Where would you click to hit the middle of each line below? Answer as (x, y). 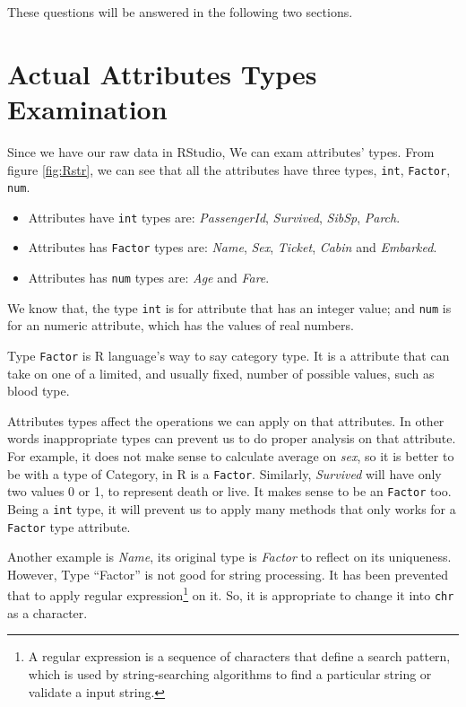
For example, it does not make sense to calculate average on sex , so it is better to (231, 456)
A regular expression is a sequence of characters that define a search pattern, (239, 656)
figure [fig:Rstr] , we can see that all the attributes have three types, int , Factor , (229, 169)
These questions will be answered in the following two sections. (180, 12)
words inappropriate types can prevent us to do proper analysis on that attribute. (232, 438)
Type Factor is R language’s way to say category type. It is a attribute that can (229, 356)
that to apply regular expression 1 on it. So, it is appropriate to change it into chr (231, 594)
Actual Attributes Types (162, 73)
